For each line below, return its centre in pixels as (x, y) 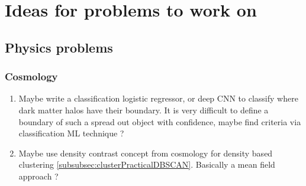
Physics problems (59, 47)
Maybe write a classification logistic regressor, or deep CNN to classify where (158, 98)
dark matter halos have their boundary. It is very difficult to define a (144, 110)
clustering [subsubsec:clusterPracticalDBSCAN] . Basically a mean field (147, 164)
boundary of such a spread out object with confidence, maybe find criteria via (160, 121)
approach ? (38, 176)
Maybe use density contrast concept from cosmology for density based (146, 153)
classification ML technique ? (71, 133)
